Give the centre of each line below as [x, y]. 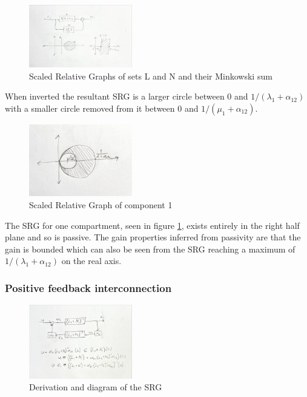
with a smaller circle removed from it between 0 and [102, 108]
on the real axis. [91, 261]
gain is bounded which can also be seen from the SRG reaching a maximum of [150, 249]
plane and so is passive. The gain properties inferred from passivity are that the [153, 237]
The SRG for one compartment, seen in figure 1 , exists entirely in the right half [152, 225]
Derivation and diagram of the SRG [96, 387]
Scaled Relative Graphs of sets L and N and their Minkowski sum [151, 76]
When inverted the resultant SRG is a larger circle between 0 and [127, 96]
